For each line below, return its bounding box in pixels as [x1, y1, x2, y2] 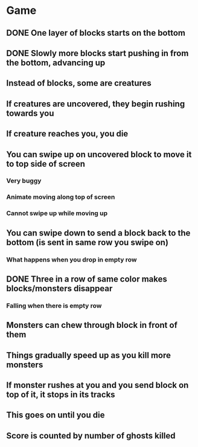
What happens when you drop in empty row [6, 255, 137, 263]
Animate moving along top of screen [6, 193, 115, 201]
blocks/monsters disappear [6, 283, 113, 294]
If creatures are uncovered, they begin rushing [6, 98, 185, 109]
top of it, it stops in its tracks [6, 390, 116, 400]
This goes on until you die [6, 410, 105, 420]
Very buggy [6, 176, 42, 185]
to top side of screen [6, 158, 86, 169]
